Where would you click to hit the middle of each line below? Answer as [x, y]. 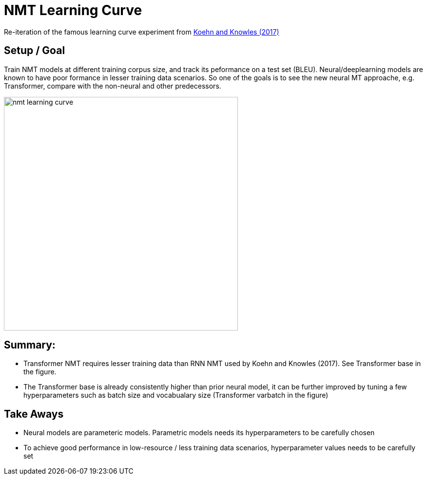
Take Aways [34, 414]
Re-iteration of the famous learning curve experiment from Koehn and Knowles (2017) [142, 32]
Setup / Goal [35, 51]
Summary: [30, 345]
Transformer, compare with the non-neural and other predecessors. [113, 86]
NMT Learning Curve [73, 10]
